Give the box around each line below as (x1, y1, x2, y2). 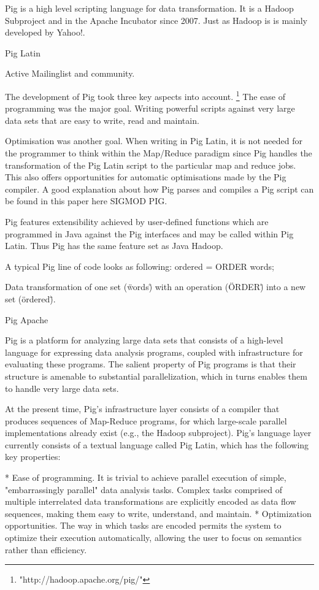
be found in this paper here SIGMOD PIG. (5, 194, 167, 207)
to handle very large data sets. (5, 381, 119, 394)
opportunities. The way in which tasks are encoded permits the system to (5, 519, 282, 532)
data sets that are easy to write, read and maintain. (5, 113, 199, 126)
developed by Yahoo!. (5, 26, 85, 39)
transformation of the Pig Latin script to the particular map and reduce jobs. (5, 158, 296, 171)
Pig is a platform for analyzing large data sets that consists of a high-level (5, 334, 283, 347)
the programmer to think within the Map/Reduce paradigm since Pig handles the (5, 147, 312, 159)
